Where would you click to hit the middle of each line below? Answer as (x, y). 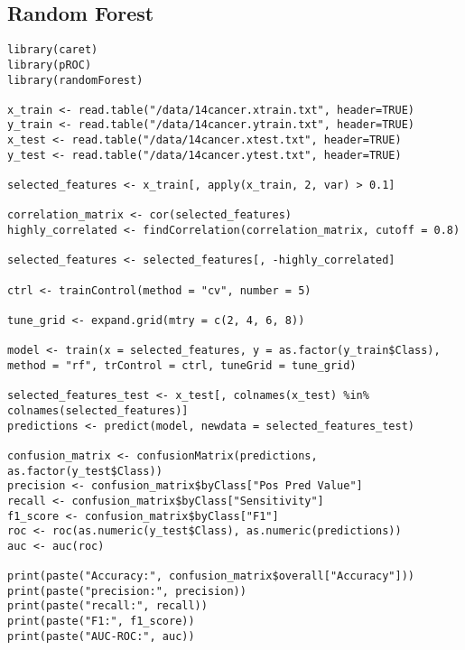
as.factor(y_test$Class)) (85, 471)
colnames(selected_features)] (98, 410)
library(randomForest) (75, 80)
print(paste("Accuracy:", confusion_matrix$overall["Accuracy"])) (211, 576)
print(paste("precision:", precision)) (127, 591)
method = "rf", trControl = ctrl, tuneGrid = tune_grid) (182, 365)
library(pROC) (50, 65)
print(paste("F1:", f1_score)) (101, 622)
